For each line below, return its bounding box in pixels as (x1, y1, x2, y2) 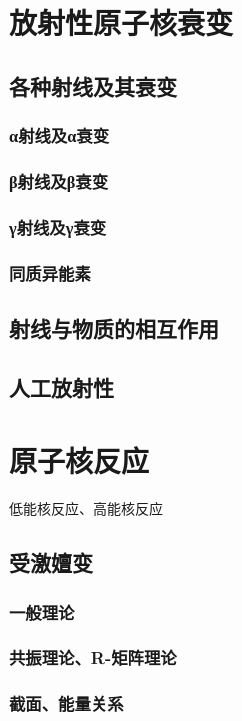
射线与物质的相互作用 (9, 312, 219, 343)
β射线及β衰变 (9, 168, 109, 193)
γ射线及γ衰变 (9, 214, 107, 239)
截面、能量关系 (9, 691, 124, 716)
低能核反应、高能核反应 (9, 498, 163, 519)
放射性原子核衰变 (9, 2, 234, 43)
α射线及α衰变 (9, 123, 110, 148)
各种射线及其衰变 (9, 70, 177, 101)
